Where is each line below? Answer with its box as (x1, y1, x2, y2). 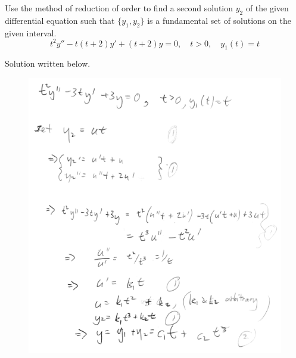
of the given (245, 2, 289, 14)
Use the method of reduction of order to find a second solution (5, 2, 233, 14)
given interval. (5, 26, 57, 39)
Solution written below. (5, 57, 91, 70)
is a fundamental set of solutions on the (147, 14, 291, 26)
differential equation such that (5, 14, 115, 26)
